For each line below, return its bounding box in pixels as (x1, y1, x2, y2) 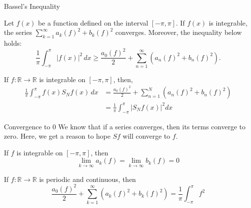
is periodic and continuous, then (39, 174, 136, 184)
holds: (4, 37, 22, 48)
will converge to (122, 131, 170, 141)
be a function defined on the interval (38, 17, 148, 28)
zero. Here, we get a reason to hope (4, 131, 110, 141)
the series (4, 27, 32, 37)
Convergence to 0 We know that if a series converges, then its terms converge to (4, 121, 246, 131)
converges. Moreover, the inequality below (115, 27, 242, 37)
